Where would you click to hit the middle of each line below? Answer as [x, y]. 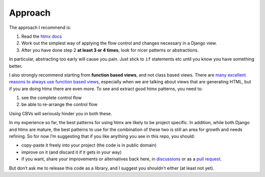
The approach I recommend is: [40, 27]
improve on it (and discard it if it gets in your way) [72, 152]
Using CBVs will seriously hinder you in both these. [61, 113]
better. [16, 66]
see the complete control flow [52, 98]
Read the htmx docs [42, 36]
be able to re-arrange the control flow [59, 104]
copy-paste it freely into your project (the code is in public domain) [89, 145]
